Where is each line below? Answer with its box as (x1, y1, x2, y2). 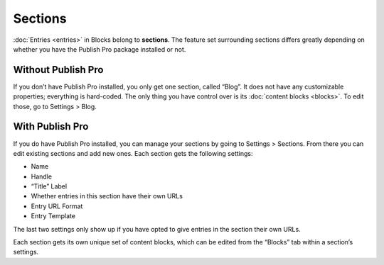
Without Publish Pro (13, 64, 104, 76)
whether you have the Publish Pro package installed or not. (13, 45, 186, 53)
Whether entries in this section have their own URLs (31, 192, 183, 201)
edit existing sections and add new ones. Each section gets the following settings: (13, 149, 253, 157)
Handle (31, 172, 53, 181)
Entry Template (31, 212, 76, 220)
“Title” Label (31, 182, 68, 191)
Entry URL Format (31, 202, 83, 210)
